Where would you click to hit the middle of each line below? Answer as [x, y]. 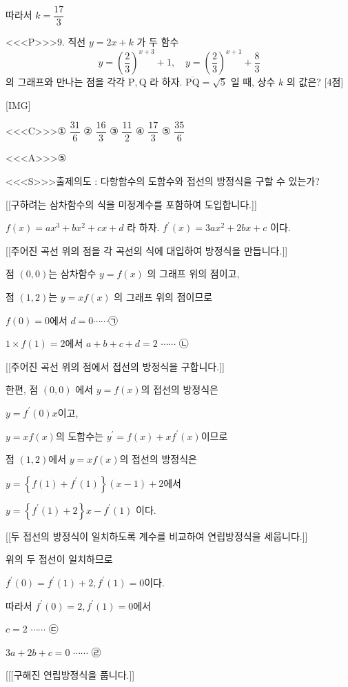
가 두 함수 [158, 42]
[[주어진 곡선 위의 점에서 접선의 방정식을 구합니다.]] [115, 366]
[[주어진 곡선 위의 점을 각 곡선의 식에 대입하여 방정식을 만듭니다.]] [147, 250]
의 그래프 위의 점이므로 [163, 296]
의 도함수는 [79, 436]
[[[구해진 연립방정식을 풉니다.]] [70, 675]
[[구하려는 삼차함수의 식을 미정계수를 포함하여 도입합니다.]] [131, 204]
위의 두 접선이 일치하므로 [59, 559]
